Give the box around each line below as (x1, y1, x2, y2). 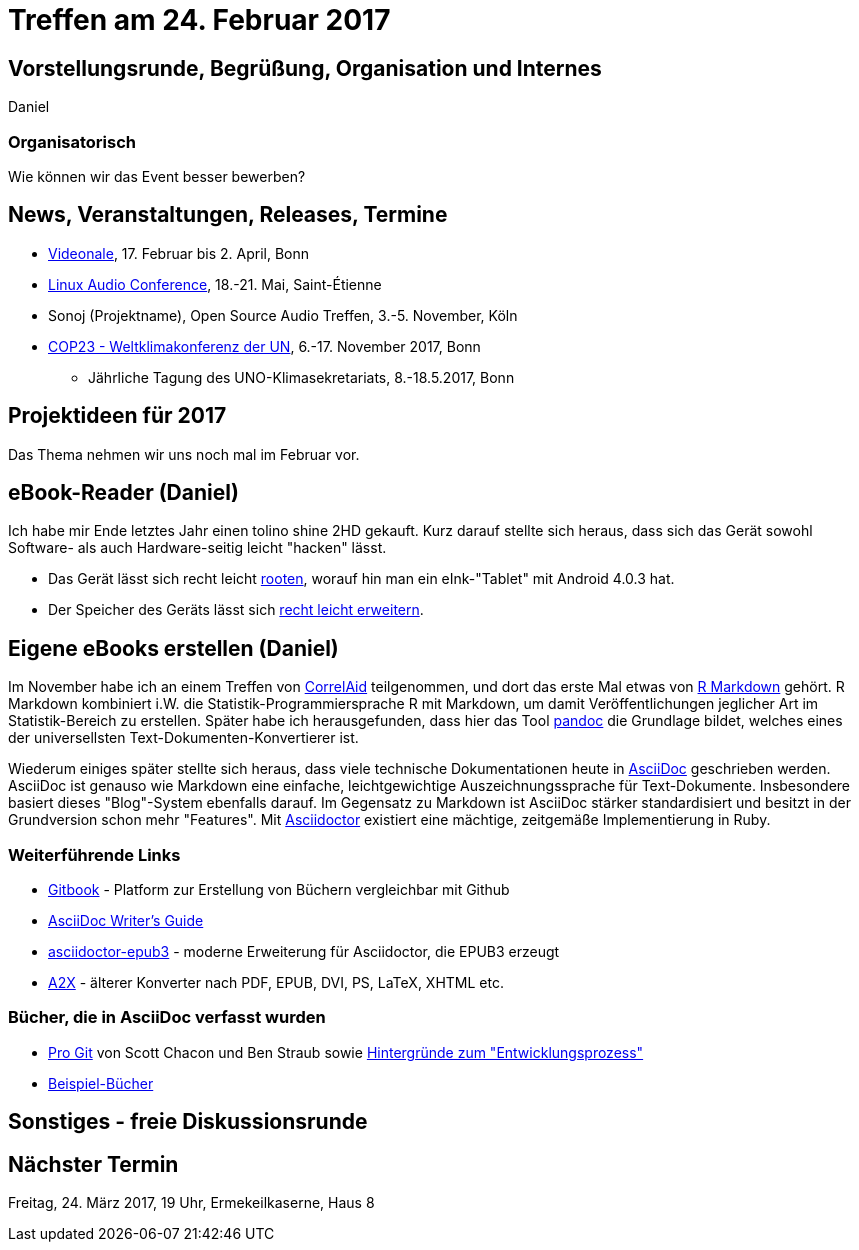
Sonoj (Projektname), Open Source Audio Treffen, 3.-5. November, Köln (48, 306, 518, 324)
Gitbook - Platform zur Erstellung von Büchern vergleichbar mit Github (48, 881, 510, 899)
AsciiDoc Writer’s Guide (48, 912, 204, 930)
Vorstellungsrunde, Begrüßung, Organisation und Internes (8, 55, 602, 81)
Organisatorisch (8, 131, 136, 152)
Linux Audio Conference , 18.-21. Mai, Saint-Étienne (48, 275, 382, 293)
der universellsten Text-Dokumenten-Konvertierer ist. (8, 729, 359, 747)
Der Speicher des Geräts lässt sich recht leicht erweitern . (48, 601, 424, 619)
